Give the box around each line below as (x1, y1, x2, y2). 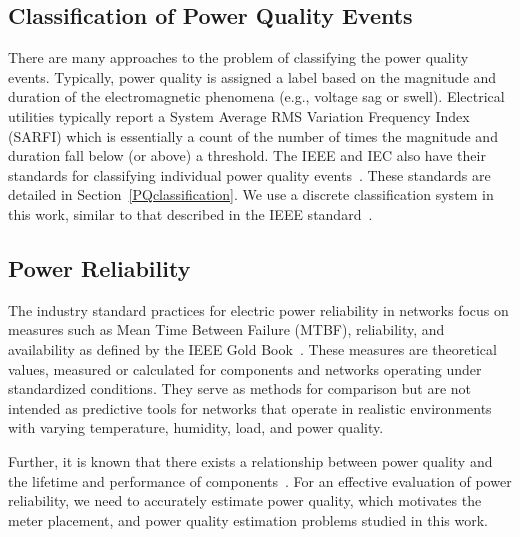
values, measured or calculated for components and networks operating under (8, 358, 482, 379)
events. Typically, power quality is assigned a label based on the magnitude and (8, 66, 497, 87)
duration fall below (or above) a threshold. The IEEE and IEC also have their (8, 145, 486, 166)
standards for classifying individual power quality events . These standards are (8, 164, 491, 185)
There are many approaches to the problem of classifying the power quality (8, 47, 469, 68)
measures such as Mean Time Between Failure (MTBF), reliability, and (8, 319, 445, 340)
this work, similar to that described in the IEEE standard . (8, 203, 373, 224)
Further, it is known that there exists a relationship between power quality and (8, 450, 493, 471)
